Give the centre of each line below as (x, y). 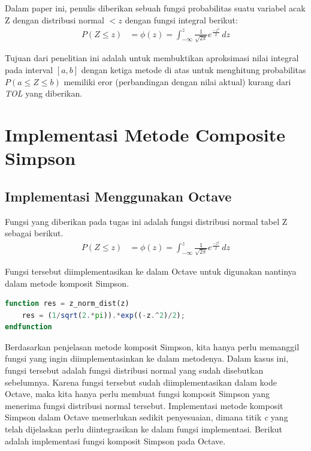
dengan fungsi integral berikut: (181, 19)
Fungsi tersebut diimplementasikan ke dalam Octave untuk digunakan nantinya (151, 271)
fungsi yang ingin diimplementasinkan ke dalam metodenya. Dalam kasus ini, (147, 358)
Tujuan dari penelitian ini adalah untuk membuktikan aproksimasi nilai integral (152, 58)
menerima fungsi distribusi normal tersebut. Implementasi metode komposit (144, 405)
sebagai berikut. (34, 233)
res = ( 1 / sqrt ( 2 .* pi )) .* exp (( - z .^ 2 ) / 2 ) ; (103, 315)
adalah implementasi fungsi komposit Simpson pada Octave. (115, 441)
